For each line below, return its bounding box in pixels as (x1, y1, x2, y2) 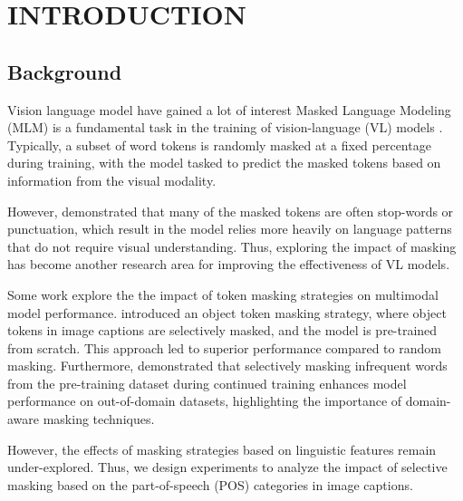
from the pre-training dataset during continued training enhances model (7, 373, 407, 392)
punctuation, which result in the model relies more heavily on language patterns (7, 219, 452, 238)
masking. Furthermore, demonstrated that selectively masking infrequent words (7, 356, 448, 375)
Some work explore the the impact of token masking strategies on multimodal (7, 284, 439, 303)
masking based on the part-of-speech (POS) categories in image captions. (7, 475, 413, 494)
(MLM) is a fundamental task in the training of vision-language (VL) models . (7, 118, 443, 137)
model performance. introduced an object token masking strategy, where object (7, 303, 447, 322)
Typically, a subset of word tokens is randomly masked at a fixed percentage (7, 135, 431, 154)
